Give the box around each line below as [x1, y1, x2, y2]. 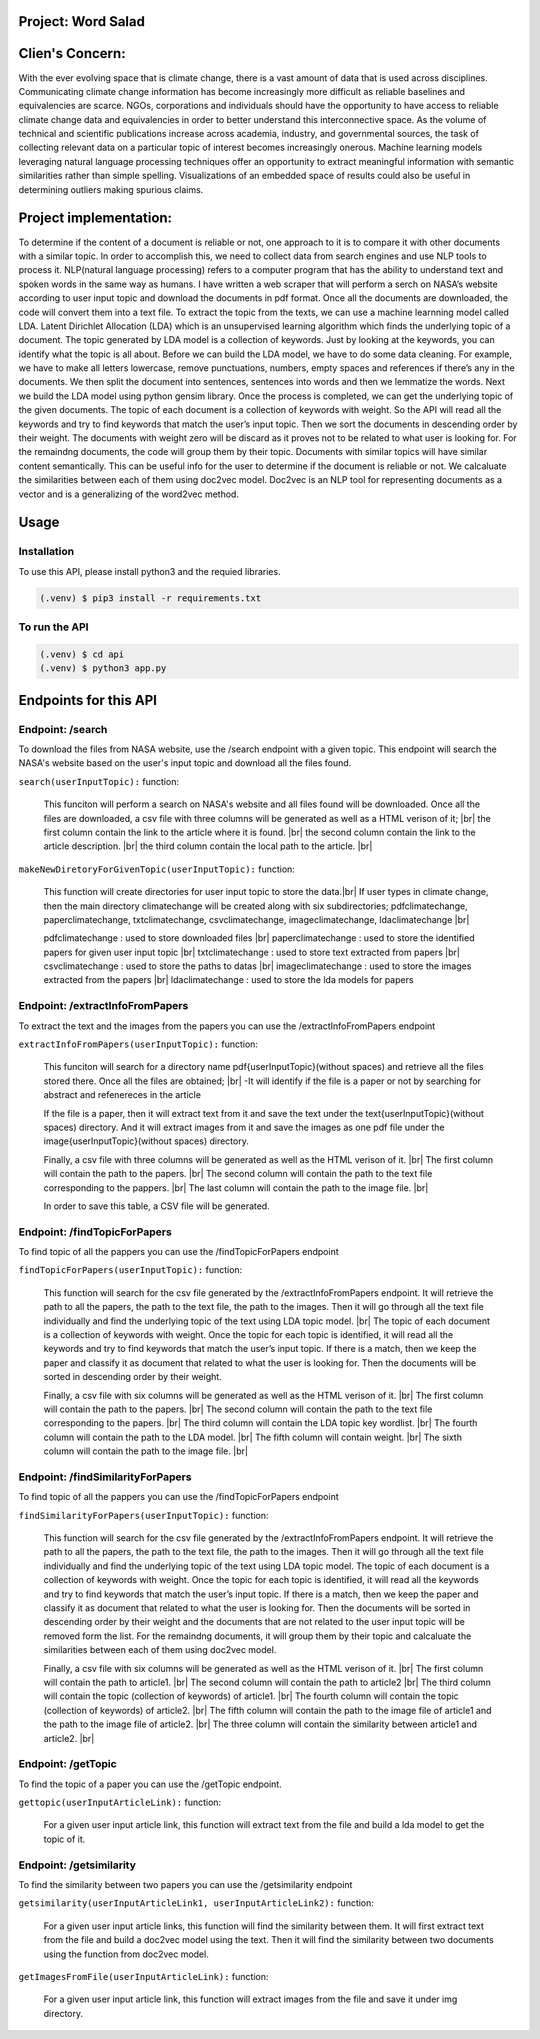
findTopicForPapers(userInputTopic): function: [18, 1264, 243, 1276]
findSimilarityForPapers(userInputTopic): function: [18, 1509, 269, 1521]
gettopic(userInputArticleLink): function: [18, 1796, 222, 1809]
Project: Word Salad [18, 13, 145, 30]
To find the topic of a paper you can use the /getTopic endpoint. [18, 1778, 282, 1790]
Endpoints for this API [18, 691, 157, 709]
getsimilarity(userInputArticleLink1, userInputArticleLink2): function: [18, 1897, 375, 1909]
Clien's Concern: [18, 45, 126, 62]
